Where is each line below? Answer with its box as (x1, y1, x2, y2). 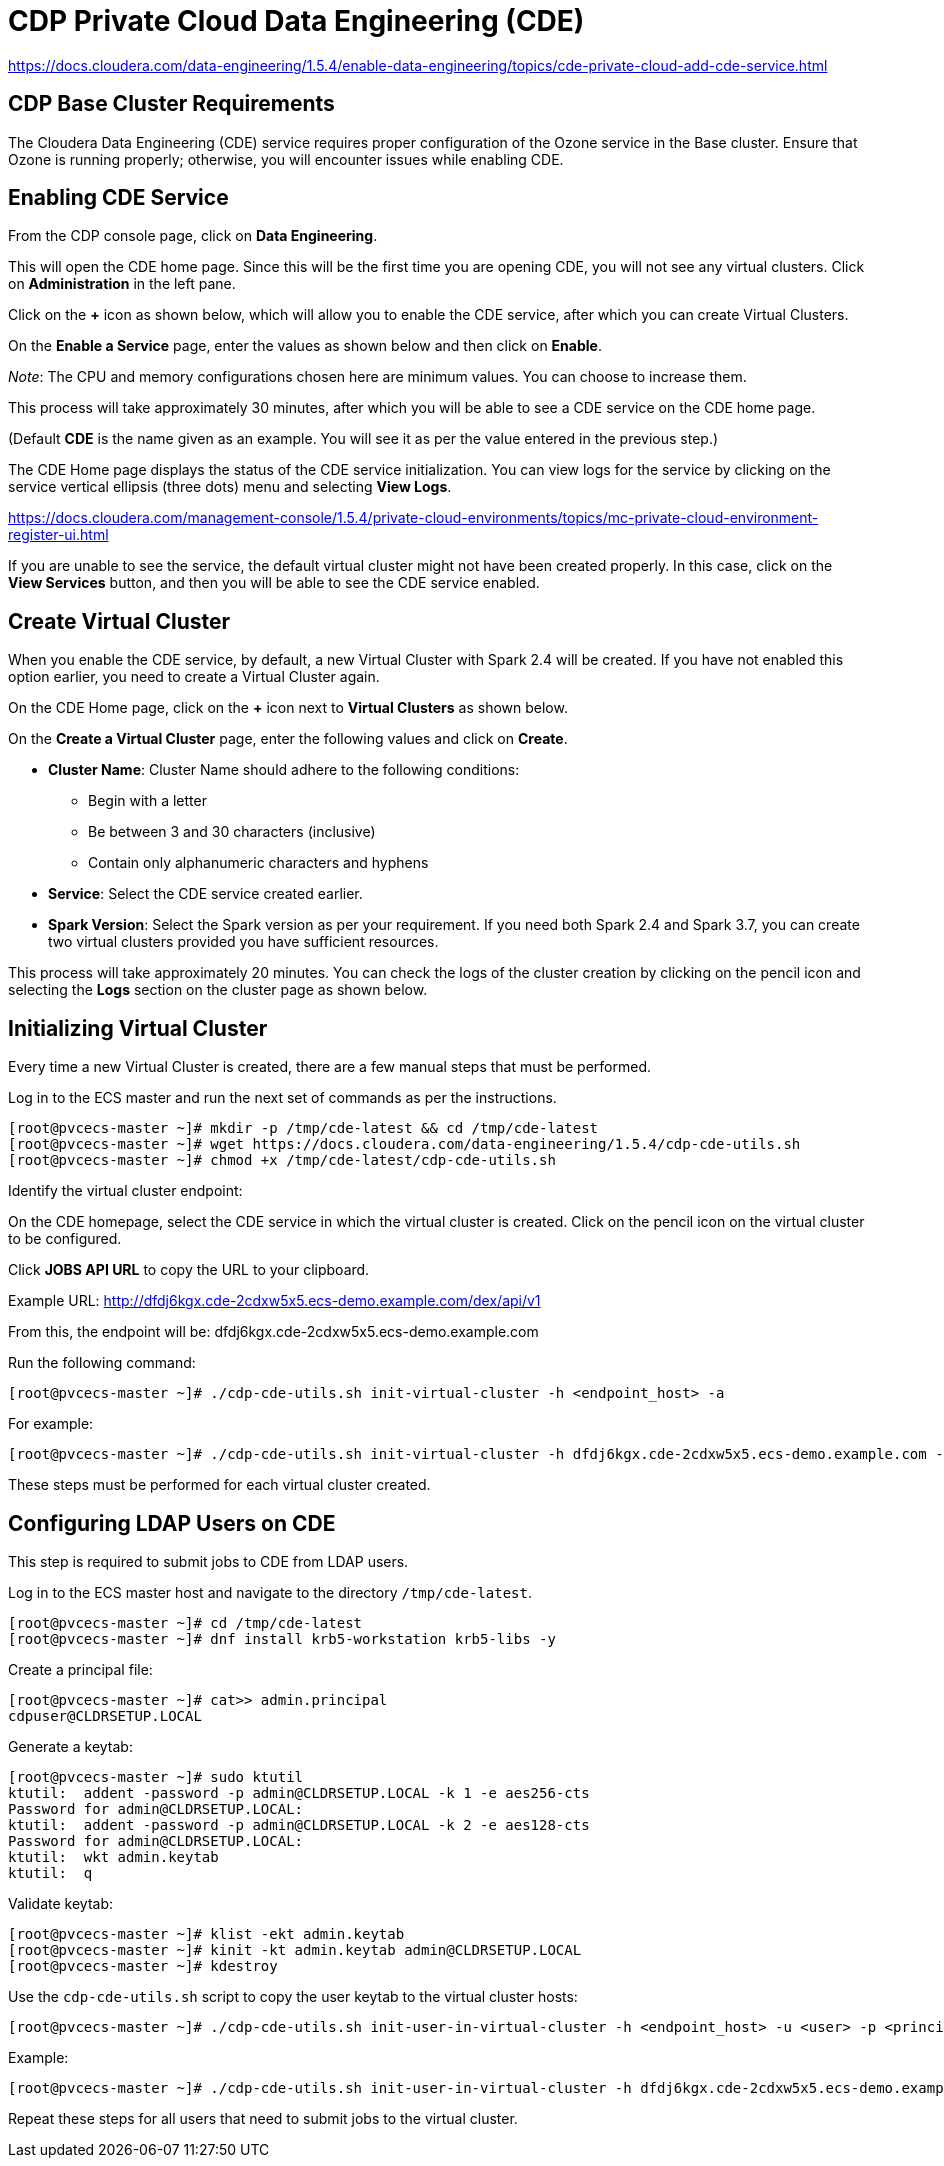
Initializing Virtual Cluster (8, 1015, 268, 1041)
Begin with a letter (88, 792, 207, 810)
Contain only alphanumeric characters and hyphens (88, 854, 429, 872)
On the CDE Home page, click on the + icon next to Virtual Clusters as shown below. (8, 699, 568, 717)
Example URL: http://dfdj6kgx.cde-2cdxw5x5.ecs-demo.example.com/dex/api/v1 (8, 1292, 541, 1310)
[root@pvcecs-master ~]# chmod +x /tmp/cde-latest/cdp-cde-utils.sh (8, 1152, 556, 1169)
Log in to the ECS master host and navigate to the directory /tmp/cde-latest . (8, 1583, 532, 1601)
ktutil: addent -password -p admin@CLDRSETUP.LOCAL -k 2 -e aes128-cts (8, 1816, 590, 1833)
